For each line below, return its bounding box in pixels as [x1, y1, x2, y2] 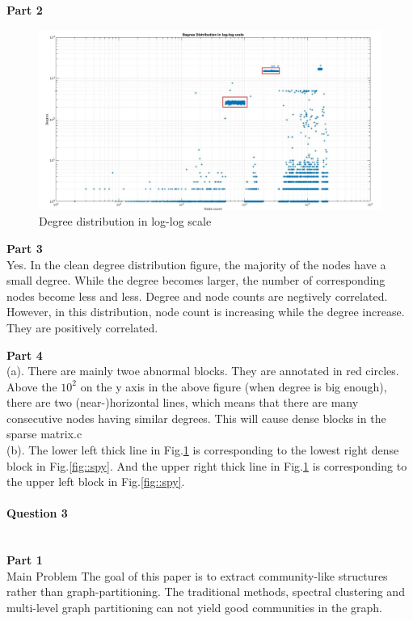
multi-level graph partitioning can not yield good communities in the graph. [6, 599, 382, 616]
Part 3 [6, 239, 43, 256]
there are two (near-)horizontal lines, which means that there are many [6, 394, 359, 411]
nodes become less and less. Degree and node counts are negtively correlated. [6, 287, 388, 304]
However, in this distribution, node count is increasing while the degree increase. [6, 303, 405, 320]
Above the [6, 378, 57, 395]
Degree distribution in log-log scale [39, 213, 212, 230]
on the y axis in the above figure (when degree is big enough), [80, 378, 387, 395]
